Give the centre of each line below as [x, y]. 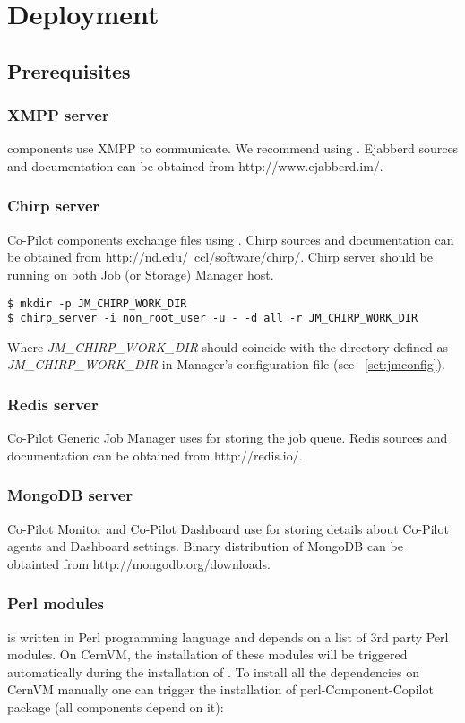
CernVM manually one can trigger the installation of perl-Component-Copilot [220, 689]
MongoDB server [70, 495]
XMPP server [58, 115]
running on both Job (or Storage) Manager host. [141, 274]
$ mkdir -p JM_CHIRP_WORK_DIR [97, 303]
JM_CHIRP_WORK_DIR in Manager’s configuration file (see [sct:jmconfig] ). [226, 364]
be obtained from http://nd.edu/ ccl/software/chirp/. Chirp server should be [220, 257]
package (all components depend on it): [116, 707]
